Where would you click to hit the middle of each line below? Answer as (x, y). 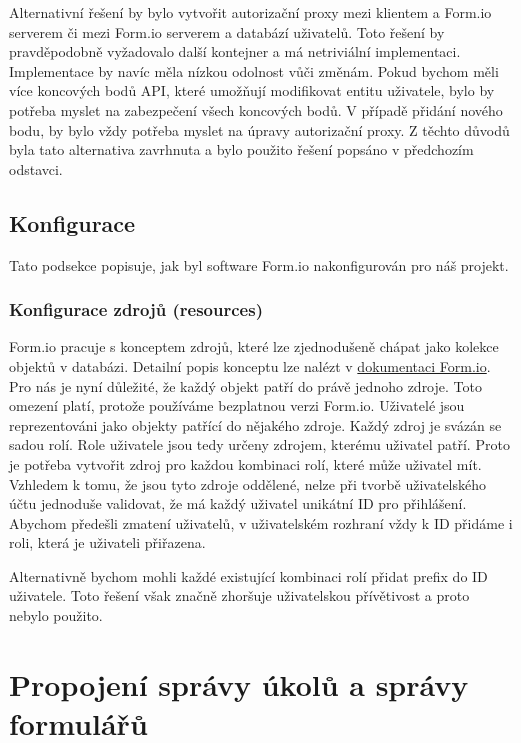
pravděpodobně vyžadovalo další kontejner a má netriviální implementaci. (235, 51)
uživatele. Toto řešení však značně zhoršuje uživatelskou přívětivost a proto (239, 595)
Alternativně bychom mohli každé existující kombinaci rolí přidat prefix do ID (248, 575)
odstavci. (36, 168)
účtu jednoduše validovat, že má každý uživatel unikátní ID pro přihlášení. (238, 503)
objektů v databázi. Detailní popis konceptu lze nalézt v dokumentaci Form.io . (250, 365)
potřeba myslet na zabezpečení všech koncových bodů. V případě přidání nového (256, 109)
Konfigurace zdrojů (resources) (136, 309)
